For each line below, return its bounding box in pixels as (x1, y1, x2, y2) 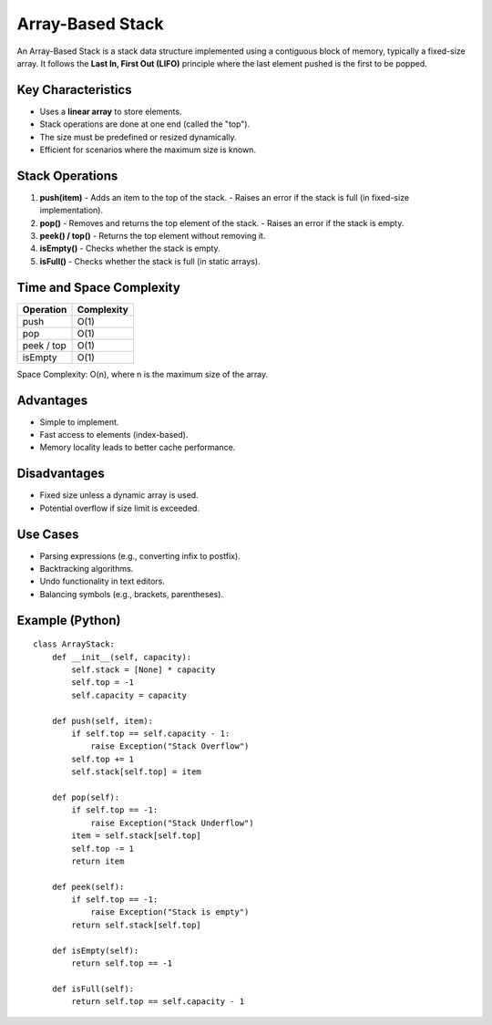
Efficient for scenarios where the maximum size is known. (39, 144, 257, 155)
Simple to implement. (39, 416, 119, 428)
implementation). (39, 205, 104, 216)
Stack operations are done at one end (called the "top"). (39, 119, 251, 129)
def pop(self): (51, 792, 120, 802)
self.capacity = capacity (71, 689, 187, 700)
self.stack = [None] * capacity (71, 665, 216, 675)
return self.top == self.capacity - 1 (71, 997, 245, 1007)
